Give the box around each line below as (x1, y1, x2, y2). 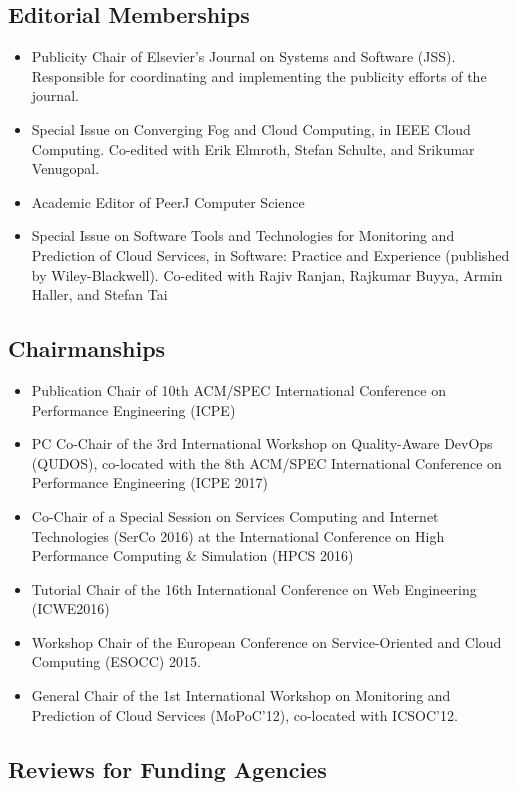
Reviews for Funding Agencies (8, 753, 327, 784)
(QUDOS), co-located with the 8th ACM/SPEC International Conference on (31, 452, 502, 473)
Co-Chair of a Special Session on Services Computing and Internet (31, 505, 439, 526)
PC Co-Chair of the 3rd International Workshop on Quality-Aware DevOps (31, 433, 493, 454)
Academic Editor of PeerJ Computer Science (31, 191, 305, 212)
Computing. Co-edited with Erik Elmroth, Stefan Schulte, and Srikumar (31, 138, 475, 159)
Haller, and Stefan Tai (31, 284, 168, 305)
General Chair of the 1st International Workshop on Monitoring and (31, 685, 451, 706)
